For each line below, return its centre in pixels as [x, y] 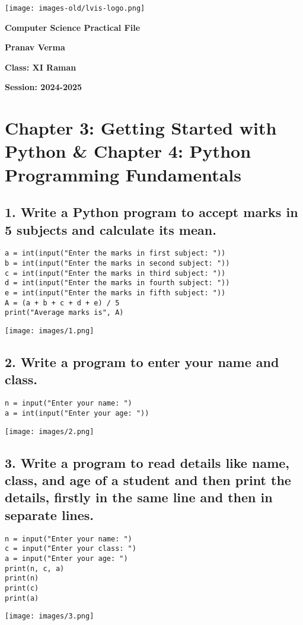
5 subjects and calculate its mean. [111, 229]
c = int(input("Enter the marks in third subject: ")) [115, 273]
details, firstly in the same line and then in [139, 497]
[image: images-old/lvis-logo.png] [75, 8]
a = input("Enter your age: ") [66, 558]
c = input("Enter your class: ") [71, 549]
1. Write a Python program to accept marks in [151, 212]
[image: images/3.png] [50, 616]
